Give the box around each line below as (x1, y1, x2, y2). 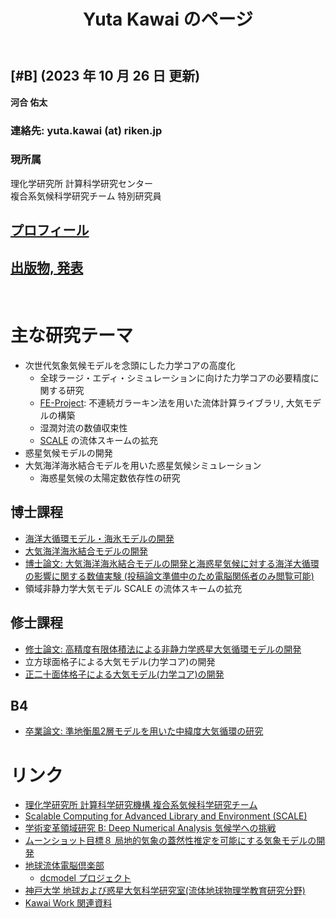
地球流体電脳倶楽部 (24, 860, 105, 872)
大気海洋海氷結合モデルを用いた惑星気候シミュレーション (24, 459, 262, 471)
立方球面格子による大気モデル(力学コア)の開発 (24, 655, 216, 667)
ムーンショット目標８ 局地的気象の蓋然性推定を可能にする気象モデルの (24, 835, 317, 847)
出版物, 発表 (10, 259, 84, 276)
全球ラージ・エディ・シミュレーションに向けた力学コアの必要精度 (39, 371, 311, 384)
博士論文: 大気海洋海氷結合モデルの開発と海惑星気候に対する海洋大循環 (24, 557, 320, 569)
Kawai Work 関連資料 (24, 897, 113, 909)
